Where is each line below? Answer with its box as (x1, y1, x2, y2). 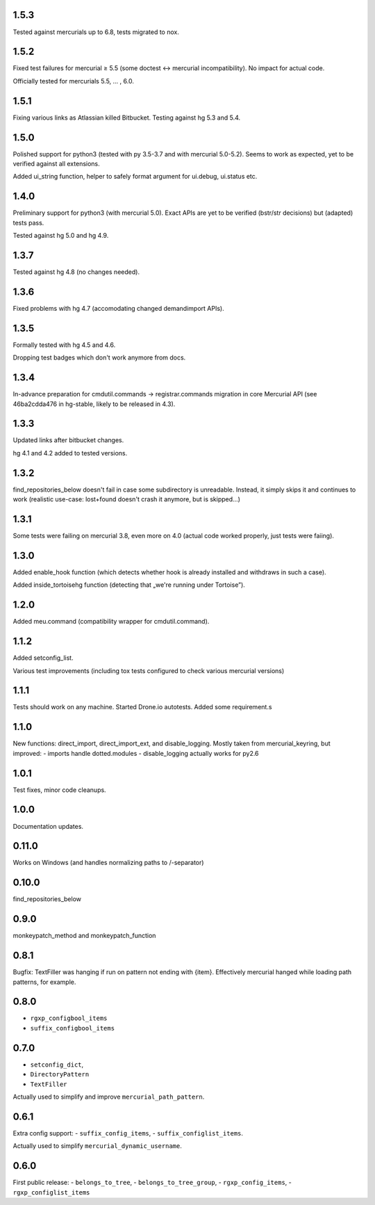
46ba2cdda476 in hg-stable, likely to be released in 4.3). (12, 400, 176, 408)
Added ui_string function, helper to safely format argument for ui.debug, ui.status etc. (12, 172, 258, 181)
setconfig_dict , (30, 1060, 84, 1069)
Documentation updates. (12, 822, 83, 830)
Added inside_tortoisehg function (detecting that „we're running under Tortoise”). (12, 581, 246, 589)
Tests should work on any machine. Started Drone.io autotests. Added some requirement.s (12, 703, 272, 711)
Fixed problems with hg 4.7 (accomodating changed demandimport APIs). (12, 304, 225, 312)
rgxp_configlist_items (12, 1188, 90, 1196)
